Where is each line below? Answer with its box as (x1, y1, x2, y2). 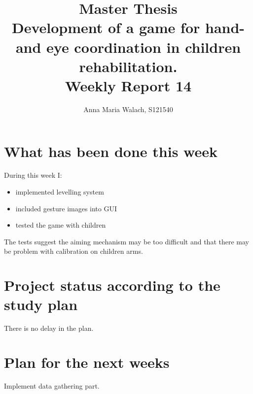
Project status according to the (4, 275, 220, 295)
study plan (4, 294, 78, 315)
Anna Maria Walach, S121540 (83, 104, 173, 114)
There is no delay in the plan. (4, 323, 94, 333)
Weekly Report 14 (65, 75, 192, 95)
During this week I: (4, 170, 62, 180)
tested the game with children (15, 220, 106, 230)
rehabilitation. (79, 56, 178, 76)
